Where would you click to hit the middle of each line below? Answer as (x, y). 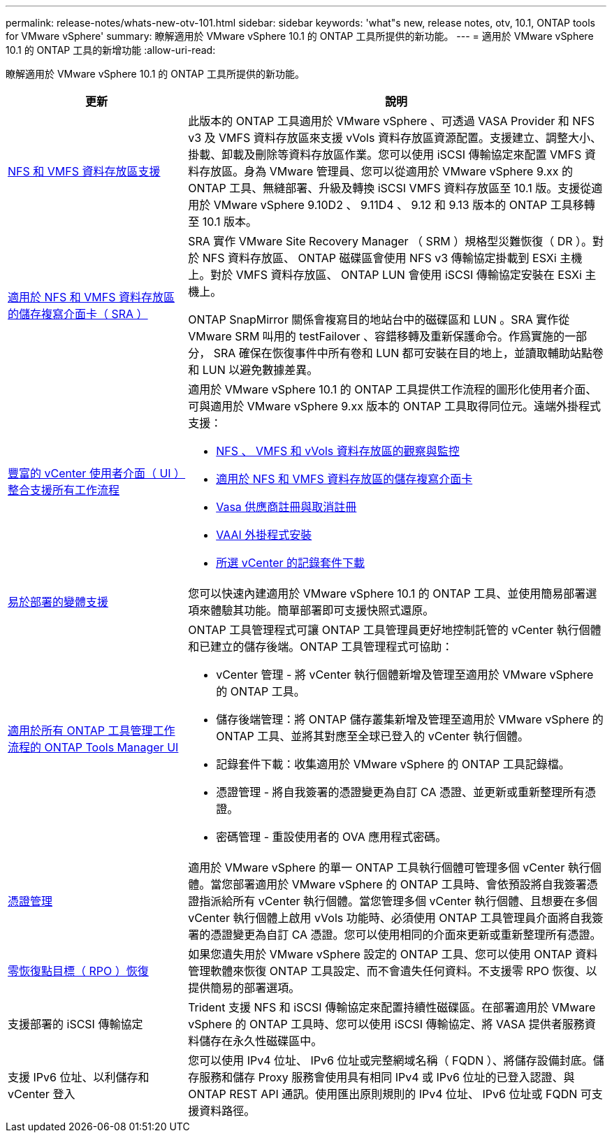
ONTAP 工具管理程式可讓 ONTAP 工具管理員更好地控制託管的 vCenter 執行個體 (395, 630)
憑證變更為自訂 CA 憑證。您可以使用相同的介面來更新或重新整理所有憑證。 (406, 935)
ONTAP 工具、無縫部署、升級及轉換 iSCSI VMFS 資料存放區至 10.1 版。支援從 (390, 188)
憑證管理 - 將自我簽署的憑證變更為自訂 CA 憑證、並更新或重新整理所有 (400, 792)
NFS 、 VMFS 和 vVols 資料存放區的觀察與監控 (338, 451)
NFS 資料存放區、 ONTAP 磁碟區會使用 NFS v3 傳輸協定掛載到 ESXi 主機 (392, 258)
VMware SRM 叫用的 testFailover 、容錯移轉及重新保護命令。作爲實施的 (377, 336)
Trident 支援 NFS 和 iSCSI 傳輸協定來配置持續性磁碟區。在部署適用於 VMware (392, 1007)
